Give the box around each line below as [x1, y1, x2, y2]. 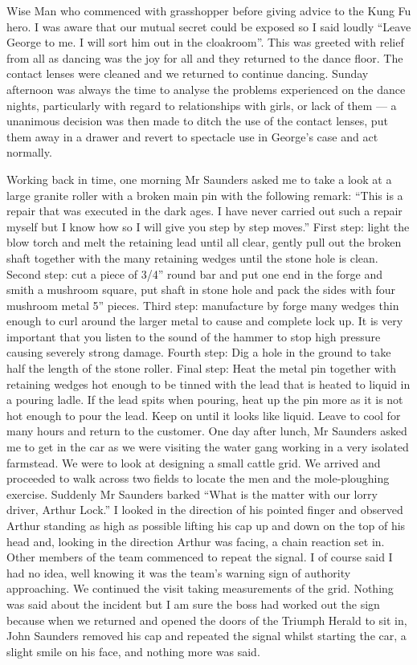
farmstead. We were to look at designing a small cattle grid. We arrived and [6, 454, 381, 471]
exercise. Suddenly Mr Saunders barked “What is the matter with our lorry [6, 485, 378, 502]
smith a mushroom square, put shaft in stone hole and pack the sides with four [6, 281, 396, 298]
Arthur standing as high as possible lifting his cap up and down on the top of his [6, 517, 406, 533]
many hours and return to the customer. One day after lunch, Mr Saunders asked [6, 422, 407, 439]
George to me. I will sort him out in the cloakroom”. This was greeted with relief [6, 34, 404, 51]
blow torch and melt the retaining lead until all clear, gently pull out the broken [6, 234, 402, 251]
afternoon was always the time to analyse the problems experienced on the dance [6, 80, 406, 97]
